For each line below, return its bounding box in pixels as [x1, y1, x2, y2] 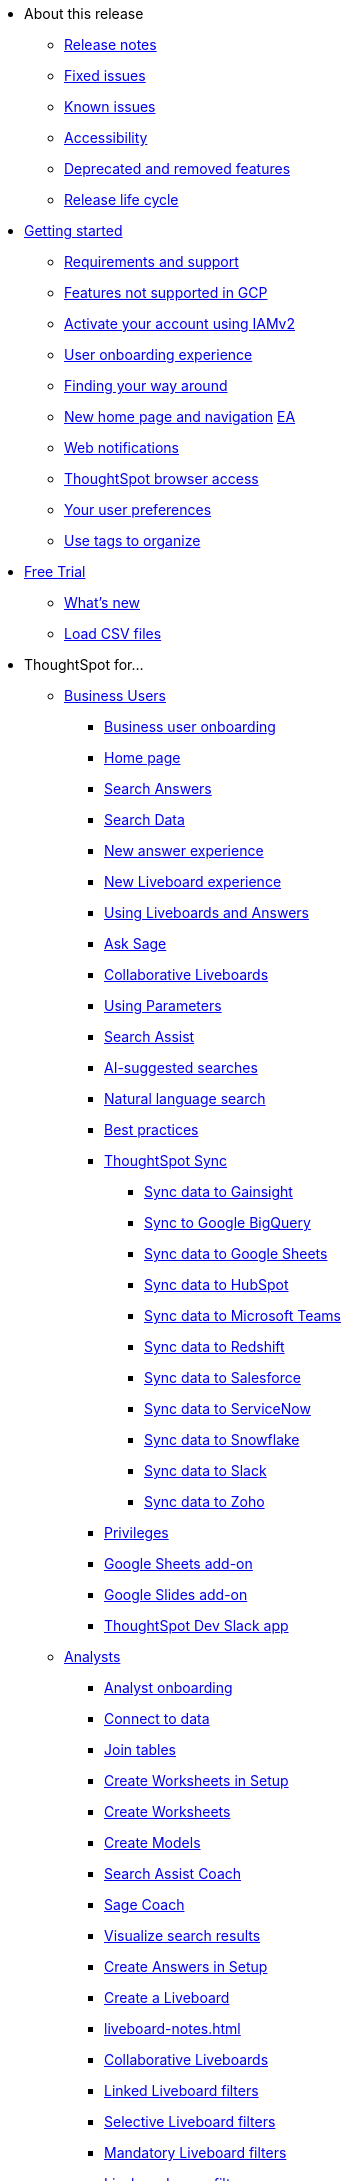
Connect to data [104, 1710, 210, 1727]
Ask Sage [104, 935, 167, 952]
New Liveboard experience [104, 873, 282, 890]
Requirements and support [64, 253, 239, 270]
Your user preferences [64, 501, 212, 518]
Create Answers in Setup [104, 1958, 268, 1975]
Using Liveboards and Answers [104, 904, 309, 921]
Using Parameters [104, 997, 222, 1014]
